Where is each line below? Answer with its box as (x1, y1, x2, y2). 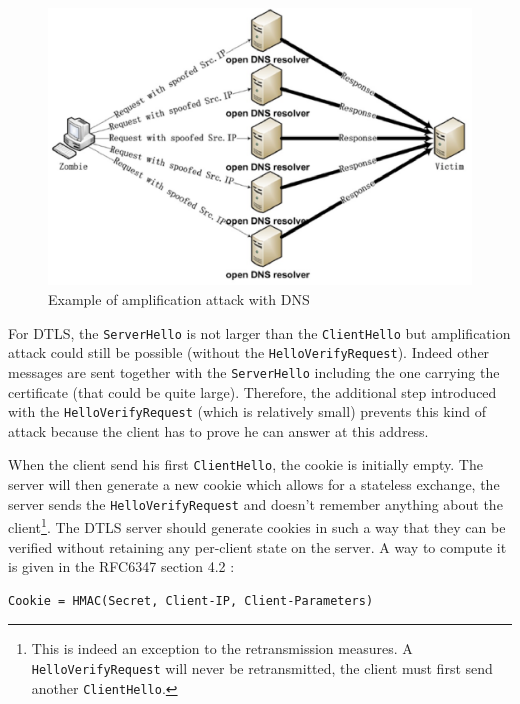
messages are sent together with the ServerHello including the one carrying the (8, 361, 500, 382)
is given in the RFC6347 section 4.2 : (8, 556, 235, 577)
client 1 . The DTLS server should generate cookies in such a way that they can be (8, 514, 506, 537)
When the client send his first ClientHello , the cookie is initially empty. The (8, 454, 483, 475)
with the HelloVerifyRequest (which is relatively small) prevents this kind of (8, 401, 487, 422)
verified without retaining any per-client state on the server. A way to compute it (8, 536, 507, 557)
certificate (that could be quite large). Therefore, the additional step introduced (8, 381, 497, 402)
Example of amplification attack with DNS (48, 289, 310, 310)
